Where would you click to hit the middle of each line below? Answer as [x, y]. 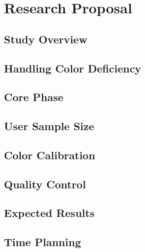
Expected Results [49, 213]
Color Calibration [50, 155]
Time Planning [43, 242]
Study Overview [46, 39]
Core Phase [34, 97]
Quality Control [45, 184]
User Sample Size [49, 126]
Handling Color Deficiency [73, 68]
